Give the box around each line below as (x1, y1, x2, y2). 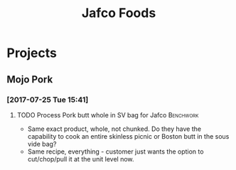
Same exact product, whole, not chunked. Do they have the (27, 124, 202, 133)
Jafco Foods (81, 5, 156, 21)
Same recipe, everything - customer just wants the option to (27, 147, 204, 156)
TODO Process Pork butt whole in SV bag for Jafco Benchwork (16, 110, 199, 119)
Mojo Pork (6, 73, 53, 85)
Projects (6, 45, 58, 61)
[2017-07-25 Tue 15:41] (6, 95, 89, 105)
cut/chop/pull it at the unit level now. (27, 154, 134, 163)
